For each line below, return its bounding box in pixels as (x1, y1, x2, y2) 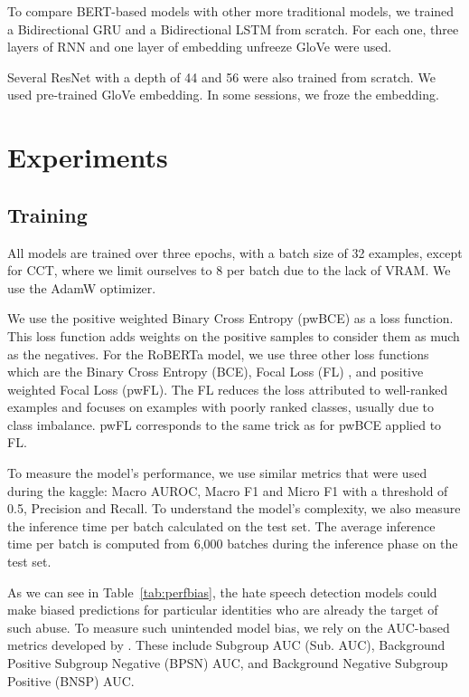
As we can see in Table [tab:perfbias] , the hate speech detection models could (7, 582, 437, 601)
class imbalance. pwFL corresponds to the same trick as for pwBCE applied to (7, 415, 442, 434)
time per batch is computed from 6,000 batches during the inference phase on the (7, 534, 458, 553)
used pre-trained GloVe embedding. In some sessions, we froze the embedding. (7, 85, 439, 104)
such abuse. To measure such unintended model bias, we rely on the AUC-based (7, 617, 450, 636)
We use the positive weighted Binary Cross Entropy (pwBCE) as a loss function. (7, 309, 454, 328)
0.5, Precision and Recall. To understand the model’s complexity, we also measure (7, 499, 461, 518)
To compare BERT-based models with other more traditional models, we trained (7, 2, 455, 20)
